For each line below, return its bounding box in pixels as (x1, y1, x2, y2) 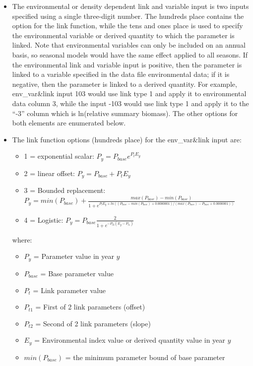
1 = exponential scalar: (24, 151, 94, 161)
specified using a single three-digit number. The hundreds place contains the (12, 10, 244, 21)
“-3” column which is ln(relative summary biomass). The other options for (12, 108, 238, 118)
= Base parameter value (40, 268, 114, 278)
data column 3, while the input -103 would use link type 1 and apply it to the (12, 98, 249, 108)
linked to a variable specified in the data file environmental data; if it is (12, 69, 230, 79)
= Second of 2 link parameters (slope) (35, 318, 151, 328)
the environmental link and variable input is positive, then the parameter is (12, 59, 242, 69)
